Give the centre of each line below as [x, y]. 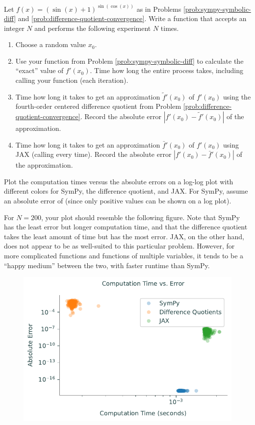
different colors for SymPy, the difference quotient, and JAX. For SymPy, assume [126, 191]
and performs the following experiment [93, 28]
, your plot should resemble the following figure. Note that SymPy [140, 217]
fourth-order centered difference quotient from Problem [98, 106]
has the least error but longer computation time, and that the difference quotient [126, 227]
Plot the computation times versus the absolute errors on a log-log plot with [119, 181]
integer [14, 28]
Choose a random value [51, 44]
